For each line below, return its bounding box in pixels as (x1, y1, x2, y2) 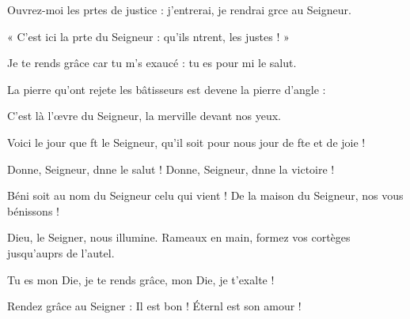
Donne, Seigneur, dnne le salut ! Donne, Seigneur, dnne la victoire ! (7, 160, 335, 177)
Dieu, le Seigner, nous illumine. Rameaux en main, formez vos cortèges (7, 229, 351, 246)
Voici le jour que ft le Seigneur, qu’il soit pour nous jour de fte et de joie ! (7, 133, 366, 150)
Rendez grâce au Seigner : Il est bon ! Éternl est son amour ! (7, 298, 302, 314)
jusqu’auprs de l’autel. (7, 244, 115, 261)
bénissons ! (7, 202, 59, 219)
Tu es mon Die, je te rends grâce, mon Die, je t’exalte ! (7, 271, 275, 287)
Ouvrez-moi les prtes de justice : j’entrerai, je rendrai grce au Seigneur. (7, 2, 351, 17)
